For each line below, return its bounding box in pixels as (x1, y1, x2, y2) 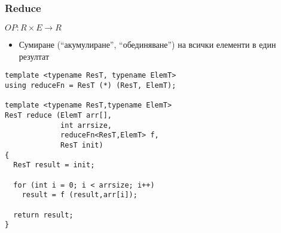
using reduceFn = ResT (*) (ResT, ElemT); (5, 81, 176, 90)
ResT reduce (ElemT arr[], (5, 111, 112, 120)
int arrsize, (60, 121, 112, 130)
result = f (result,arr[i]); (22, 191, 138, 200)
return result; (13, 210, 74, 219)
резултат (19, 50, 50, 62)
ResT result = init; (13, 161, 95, 170)
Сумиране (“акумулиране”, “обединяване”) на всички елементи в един (19, 38, 276, 51)
